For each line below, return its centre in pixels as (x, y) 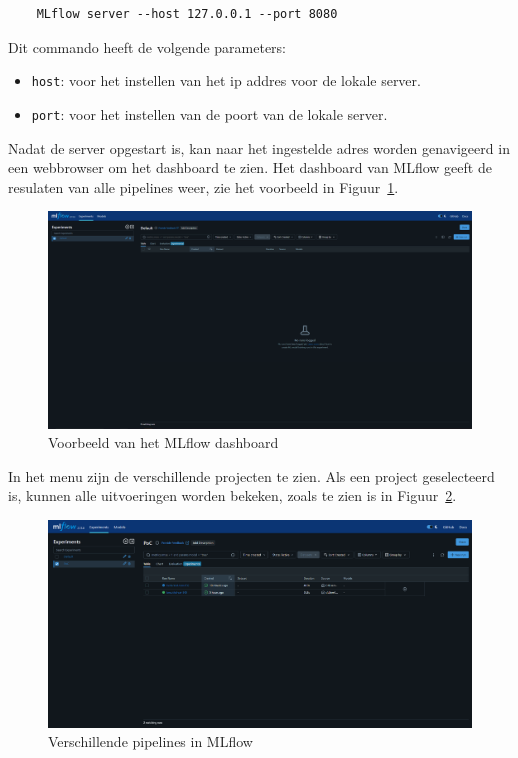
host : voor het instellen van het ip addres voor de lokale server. (226, 80)
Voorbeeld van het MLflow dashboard (163, 442)
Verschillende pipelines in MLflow (150, 741)
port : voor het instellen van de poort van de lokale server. (209, 113)
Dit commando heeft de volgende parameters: (147, 46)
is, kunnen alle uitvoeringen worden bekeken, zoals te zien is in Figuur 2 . (232, 495)
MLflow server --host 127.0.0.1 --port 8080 (187, 14)
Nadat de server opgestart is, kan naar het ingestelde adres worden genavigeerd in (259, 147)
